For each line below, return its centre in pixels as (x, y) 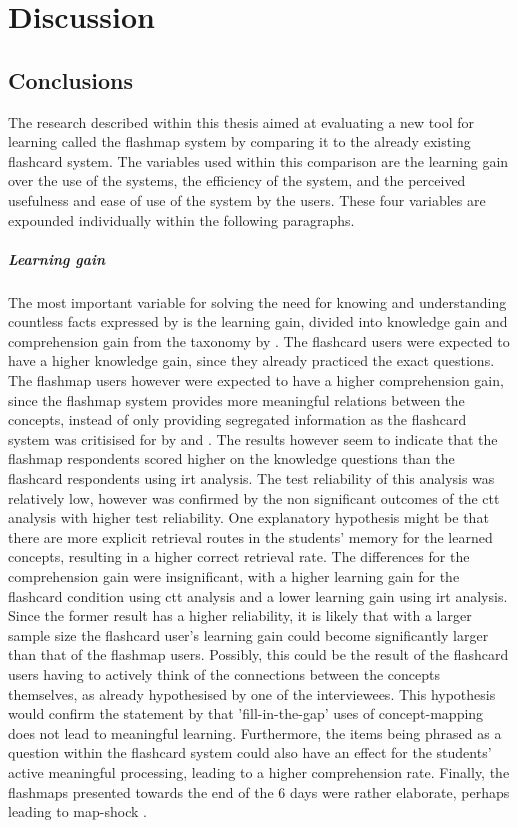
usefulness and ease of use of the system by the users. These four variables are (247, 199)
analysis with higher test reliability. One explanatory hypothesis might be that (248, 517)
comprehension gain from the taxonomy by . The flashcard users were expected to (259, 340)
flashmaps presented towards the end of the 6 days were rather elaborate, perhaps (259, 791)
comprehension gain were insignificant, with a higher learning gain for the (234, 576)
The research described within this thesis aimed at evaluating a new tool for (241, 121)
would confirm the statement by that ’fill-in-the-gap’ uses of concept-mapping (246, 713)
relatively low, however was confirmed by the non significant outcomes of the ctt (254, 497)
